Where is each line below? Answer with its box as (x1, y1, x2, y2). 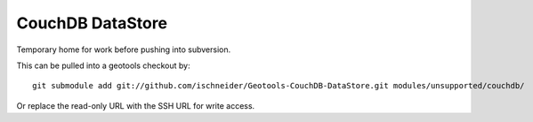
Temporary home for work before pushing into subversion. (16, 44, 231, 55)
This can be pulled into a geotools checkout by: (16, 60, 190, 71)
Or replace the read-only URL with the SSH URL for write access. (16, 100, 255, 111)
